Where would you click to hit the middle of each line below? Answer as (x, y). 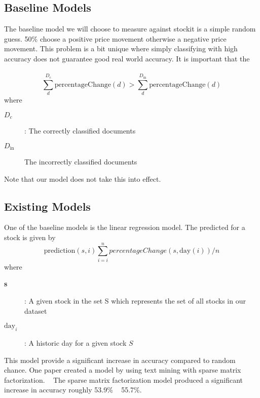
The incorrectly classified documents (81, 162)
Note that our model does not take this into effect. (83, 178)
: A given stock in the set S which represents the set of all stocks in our (135, 300)
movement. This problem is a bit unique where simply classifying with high (121, 48)
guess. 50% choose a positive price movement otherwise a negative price (115, 38)
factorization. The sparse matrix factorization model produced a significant (124, 379)
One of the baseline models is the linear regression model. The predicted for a (125, 227)
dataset (36, 310)
